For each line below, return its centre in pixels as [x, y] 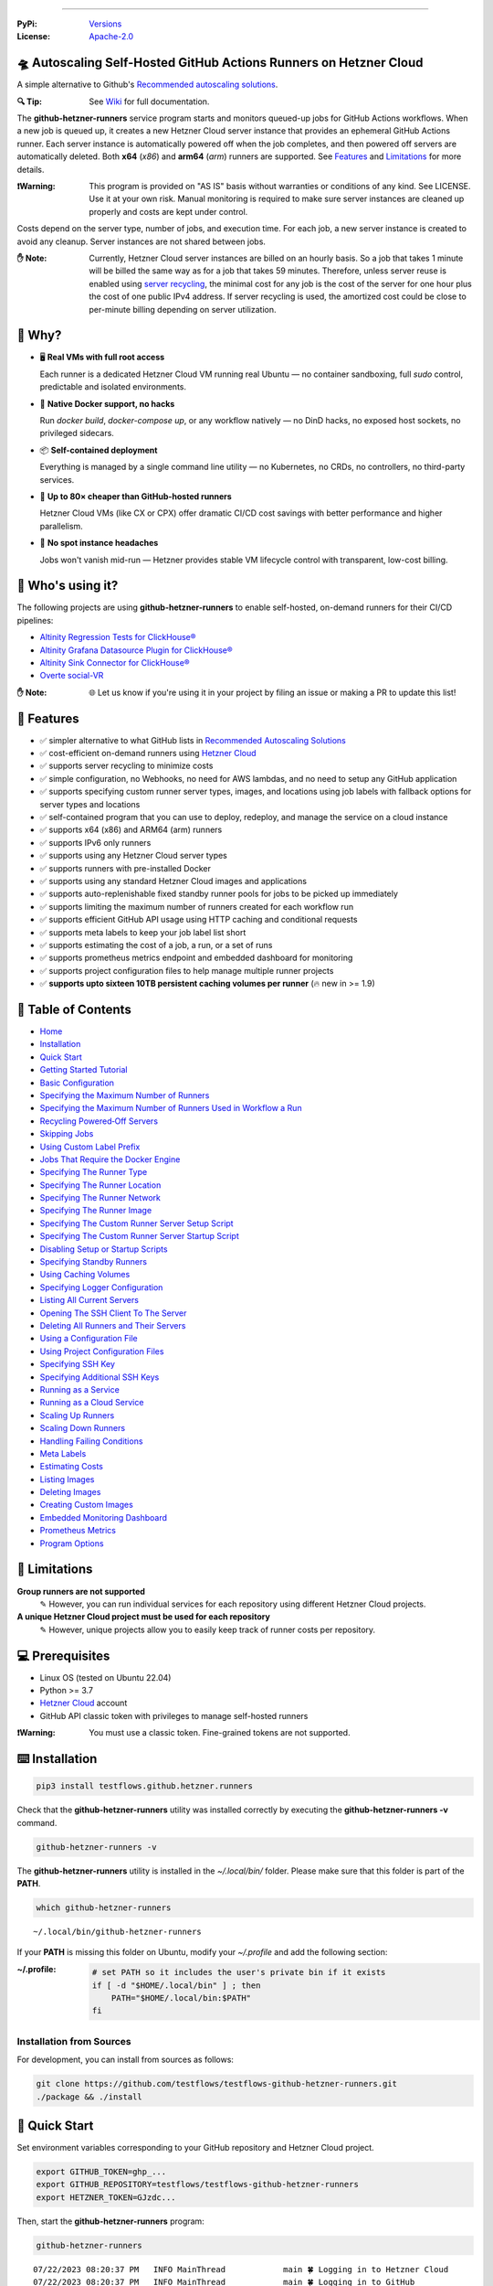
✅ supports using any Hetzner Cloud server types [134, 856]
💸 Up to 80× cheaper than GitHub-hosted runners [136, 496]
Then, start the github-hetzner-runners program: [110, 2221]
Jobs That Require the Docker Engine [110, 1159]
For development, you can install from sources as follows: [126, 2060]
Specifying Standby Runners [94, 1262]
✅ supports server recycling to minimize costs [126, 766]
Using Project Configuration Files [102, 1351]
